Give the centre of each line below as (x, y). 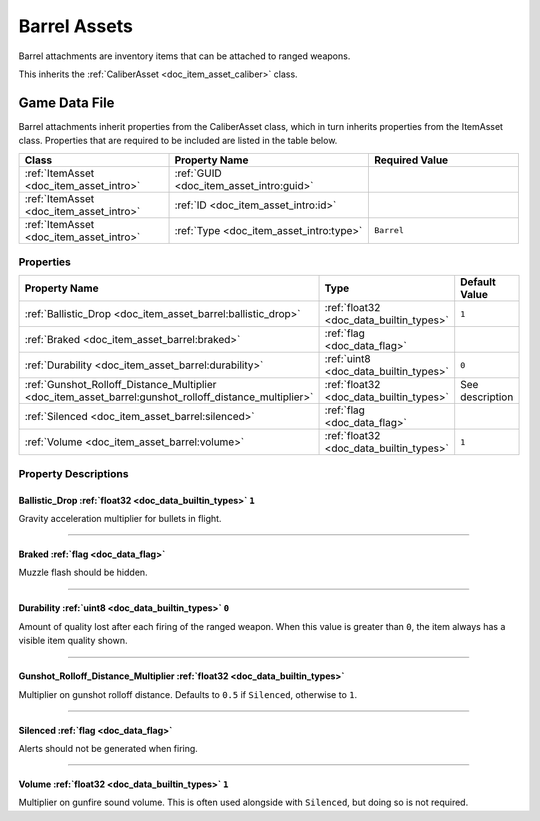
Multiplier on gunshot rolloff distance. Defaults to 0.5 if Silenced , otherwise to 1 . (188, 694)
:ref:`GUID (198, 173)
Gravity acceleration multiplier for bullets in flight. (120, 518)
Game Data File (66, 102)
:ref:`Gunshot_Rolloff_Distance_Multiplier (120, 385)
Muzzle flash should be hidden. (83, 572)
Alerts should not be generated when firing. (108, 748)
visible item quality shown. (73, 641)
